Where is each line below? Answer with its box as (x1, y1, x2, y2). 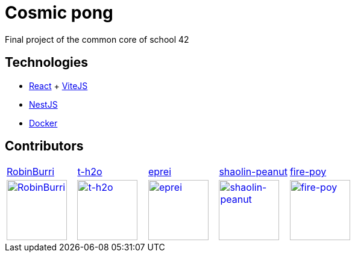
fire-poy (289, 166, 327, 178)
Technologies (5, 55, 89, 70)
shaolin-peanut (219, 166, 287, 178)
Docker (29, 117, 58, 128)
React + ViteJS (29, 80, 88, 91)
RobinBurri (7, 166, 55, 178)
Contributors (5, 138, 84, 154)
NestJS (29, 99, 58, 110)
